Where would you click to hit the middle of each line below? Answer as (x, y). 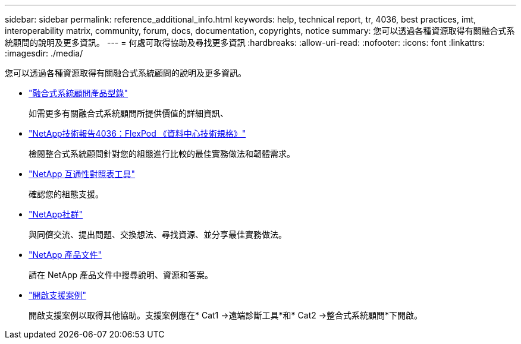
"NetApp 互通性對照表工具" (82, 174)
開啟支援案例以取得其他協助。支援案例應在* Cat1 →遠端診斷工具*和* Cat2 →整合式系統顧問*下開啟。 (226, 315)
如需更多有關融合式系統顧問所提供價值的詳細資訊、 (128, 113)
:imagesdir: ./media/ (44, 53)
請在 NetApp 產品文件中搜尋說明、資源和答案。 (121, 275)
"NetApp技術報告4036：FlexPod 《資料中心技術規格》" (137, 133)
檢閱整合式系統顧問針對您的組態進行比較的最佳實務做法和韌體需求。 (162, 154)
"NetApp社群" (56, 214)
